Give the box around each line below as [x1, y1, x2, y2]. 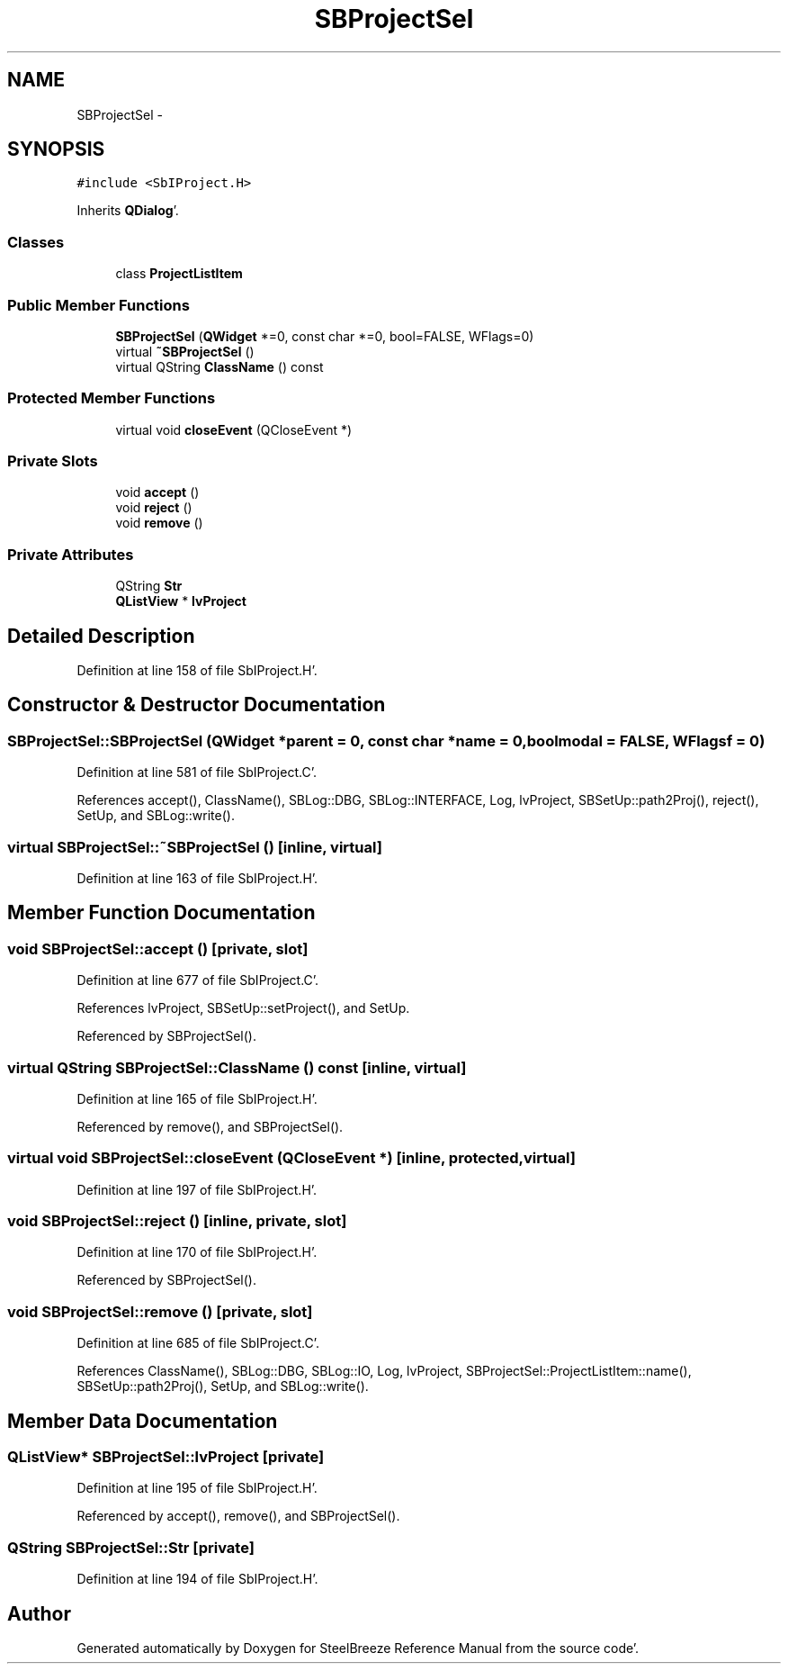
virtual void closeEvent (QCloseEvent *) [115, 421, 353, 438]
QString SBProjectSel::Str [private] [7, 1538, 255, 1557]
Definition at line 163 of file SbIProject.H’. [76, 871, 318, 886]
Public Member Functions [7, 295, 190, 314]
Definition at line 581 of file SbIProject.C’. [76, 764, 317, 781]
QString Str [115, 578, 183, 594]
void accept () [115, 484, 200, 501]
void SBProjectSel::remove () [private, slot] [7, 1302, 313, 1321]
